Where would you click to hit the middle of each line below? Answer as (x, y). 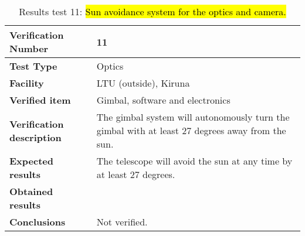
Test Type (33, 66)
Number (29, 48)
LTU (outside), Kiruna (143, 83)
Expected (31, 161)
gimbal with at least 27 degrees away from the (191, 130)
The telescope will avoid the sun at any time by (194, 161)
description (35, 137)
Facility (27, 83)
